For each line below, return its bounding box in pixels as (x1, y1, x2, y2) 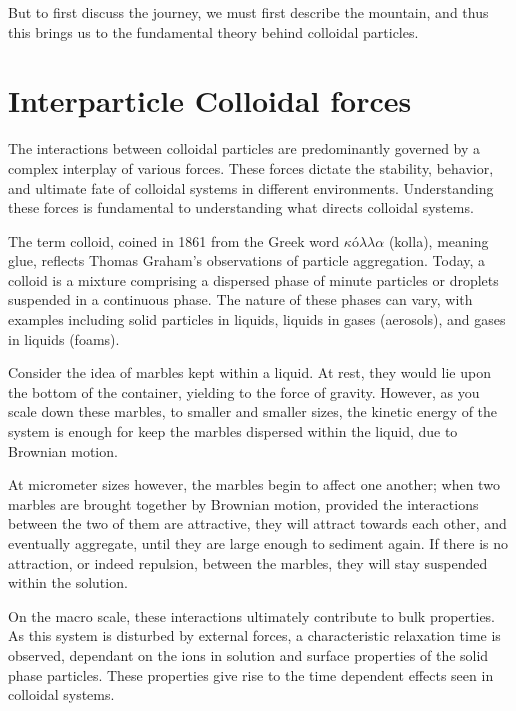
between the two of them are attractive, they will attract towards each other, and (8, 513, 507, 534)
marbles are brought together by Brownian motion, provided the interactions (8, 493, 479, 514)
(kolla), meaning (388, 230, 489, 251)
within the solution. (8, 572, 128, 593)
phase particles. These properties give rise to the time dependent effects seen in (8, 664, 494, 685)
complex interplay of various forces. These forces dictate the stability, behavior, (8, 157, 494, 178)
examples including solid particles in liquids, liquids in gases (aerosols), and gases (8, 309, 506, 330)
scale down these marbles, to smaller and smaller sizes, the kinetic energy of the (8, 401, 498, 422)
